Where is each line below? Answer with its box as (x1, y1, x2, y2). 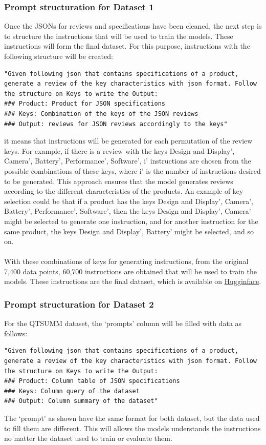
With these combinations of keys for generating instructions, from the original (4, 256, 249, 267)
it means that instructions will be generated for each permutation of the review (4, 135, 253, 146)
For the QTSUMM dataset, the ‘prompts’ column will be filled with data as (4, 318, 242, 329)
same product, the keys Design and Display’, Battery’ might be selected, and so (4, 226, 254, 236)
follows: (4, 328, 28, 338)
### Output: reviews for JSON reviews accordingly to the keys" (4, 120, 228, 128)
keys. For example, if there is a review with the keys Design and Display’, (4, 145, 235, 156)
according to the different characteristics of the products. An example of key (4, 186, 243, 196)
